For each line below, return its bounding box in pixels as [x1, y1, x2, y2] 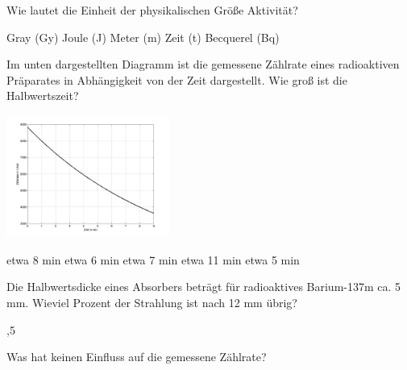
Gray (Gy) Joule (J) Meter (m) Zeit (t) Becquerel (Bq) [6, 28, 280, 45]
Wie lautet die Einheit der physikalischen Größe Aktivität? [6, 2, 298, 18]
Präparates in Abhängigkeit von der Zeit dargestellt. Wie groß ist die [6, 71, 347, 88]
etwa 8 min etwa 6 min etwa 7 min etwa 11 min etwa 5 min [6, 251, 300, 268]
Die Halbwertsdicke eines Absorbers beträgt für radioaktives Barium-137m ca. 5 [6, 278, 401, 295]
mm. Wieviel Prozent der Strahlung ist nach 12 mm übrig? [6, 293, 297, 310]
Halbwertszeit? [6, 87, 79, 104]
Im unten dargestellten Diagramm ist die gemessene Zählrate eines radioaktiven [6, 56, 400, 73]
